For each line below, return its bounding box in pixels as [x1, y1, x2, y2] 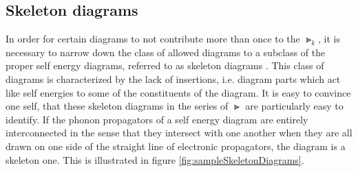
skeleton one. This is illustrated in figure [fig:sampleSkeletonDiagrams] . [6, 152, 304, 167]
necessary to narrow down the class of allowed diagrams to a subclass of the [6, 45, 326, 59]
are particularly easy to [245, 99, 344, 113]
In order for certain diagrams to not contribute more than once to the [6, 32, 300, 46]
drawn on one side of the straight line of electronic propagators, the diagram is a [6, 138, 346, 153]
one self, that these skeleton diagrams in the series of [6, 99, 229, 113]
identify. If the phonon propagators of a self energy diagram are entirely [6, 112, 308, 126]
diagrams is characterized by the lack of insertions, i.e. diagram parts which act [6, 71, 341, 86]
